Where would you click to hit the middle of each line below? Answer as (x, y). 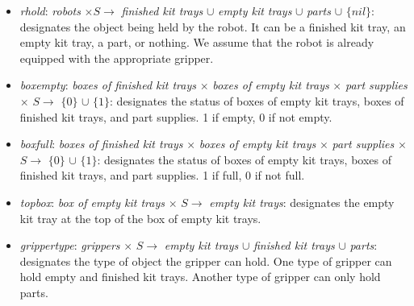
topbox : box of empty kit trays (92, 202)
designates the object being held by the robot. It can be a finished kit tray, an (213, 26)
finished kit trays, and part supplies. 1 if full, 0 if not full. (162, 175)
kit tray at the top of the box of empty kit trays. (140, 218)
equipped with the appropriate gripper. (117, 58)
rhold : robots (50, 10)
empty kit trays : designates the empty (302, 202)
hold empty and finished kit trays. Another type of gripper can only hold (200, 277)
